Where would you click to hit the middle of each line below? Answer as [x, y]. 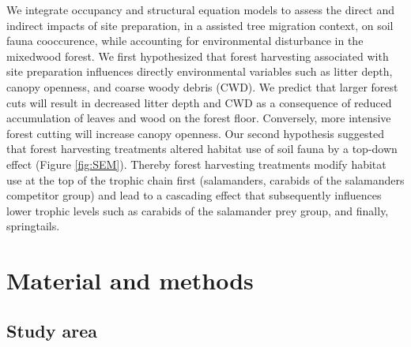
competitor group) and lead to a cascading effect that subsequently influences [194, 195]
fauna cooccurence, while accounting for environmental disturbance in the [185, 41]
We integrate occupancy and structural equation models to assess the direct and [200, 9]
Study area [52, 330]
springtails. [33, 226]
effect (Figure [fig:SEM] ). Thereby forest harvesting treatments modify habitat [196, 164]
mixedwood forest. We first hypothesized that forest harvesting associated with [198, 56]
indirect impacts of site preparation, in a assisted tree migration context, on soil [200, 25]
